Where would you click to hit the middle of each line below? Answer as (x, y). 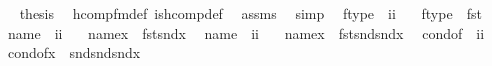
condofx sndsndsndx (74, 52)
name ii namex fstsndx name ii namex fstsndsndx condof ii (246, 32)
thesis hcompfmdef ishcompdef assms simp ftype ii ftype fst (250, 13)
